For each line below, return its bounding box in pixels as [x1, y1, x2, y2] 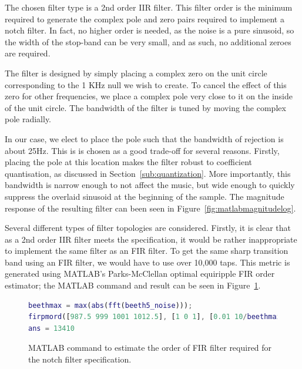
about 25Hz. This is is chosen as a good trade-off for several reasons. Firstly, [5, 144, 280, 156]
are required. [5, 47, 51, 59]
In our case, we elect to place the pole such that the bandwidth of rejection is [5, 132, 284, 145]
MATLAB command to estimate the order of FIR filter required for [28, 341, 272, 354]
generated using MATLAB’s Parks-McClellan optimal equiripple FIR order [5, 267, 275, 280]
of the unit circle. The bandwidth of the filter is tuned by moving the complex [5, 101, 286, 113]
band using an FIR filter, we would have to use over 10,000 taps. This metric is [5, 256, 290, 268]
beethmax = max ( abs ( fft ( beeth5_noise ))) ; [28, 301, 193, 310]
